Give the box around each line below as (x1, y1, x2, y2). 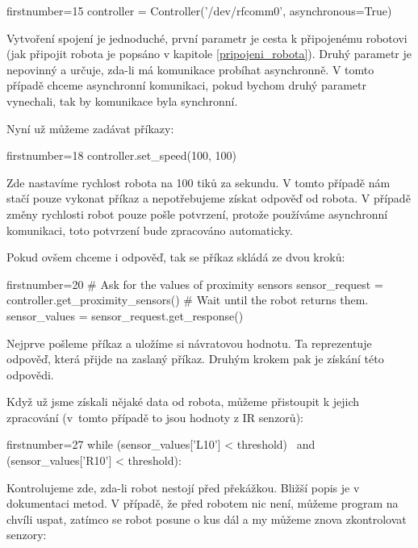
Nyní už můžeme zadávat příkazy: (6, 119, 174, 136)
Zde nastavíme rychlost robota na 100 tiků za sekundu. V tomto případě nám (6, 174, 391, 190)
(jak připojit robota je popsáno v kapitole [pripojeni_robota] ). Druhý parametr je (6, 45, 412, 62)
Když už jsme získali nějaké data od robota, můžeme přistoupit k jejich (6, 393, 360, 410)
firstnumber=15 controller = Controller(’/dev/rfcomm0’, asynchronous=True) (6, 2, 392, 19)
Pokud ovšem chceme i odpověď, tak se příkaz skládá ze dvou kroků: (6, 249, 345, 266)
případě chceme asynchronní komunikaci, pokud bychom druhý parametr (6, 77, 366, 94)
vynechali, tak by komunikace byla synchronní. (6, 92, 238, 109)
